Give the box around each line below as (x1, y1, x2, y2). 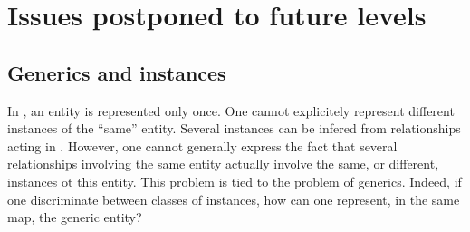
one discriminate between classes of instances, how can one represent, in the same (7, 189, 460, 208)
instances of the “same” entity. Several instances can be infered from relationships (7, 119, 461, 138)
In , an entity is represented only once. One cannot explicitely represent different (7, 101, 455, 120)
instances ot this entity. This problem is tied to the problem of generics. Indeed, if (7, 171, 462, 190)
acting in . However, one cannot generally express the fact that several (7, 136, 398, 155)
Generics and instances (7, 58, 226, 86)
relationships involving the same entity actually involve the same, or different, (7, 154, 439, 173)
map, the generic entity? (7, 208, 142, 227)
